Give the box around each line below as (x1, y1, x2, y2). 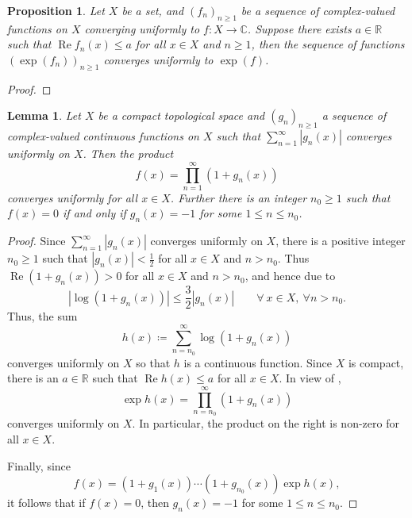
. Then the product (83, 145, 174, 162)
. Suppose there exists (247, 20, 352, 36)
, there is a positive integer (275, 232, 406, 249)
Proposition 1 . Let (7, 2, 105, 18)
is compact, (348, 354, 404, 370)
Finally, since (7, 457, 71, 474)
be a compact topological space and (98, 107, 265, 124)
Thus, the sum (7, 308, 78, 324)
